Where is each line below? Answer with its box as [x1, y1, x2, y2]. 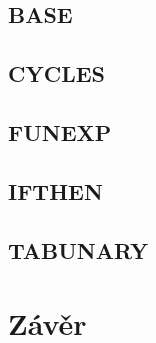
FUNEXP [8, 116, 112, 147]
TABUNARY [8, 234, 149, 265]
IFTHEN [8, 175, 103, 206]
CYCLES [8, 58, 105, 89]
